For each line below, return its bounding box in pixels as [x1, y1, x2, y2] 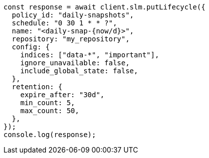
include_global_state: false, [20, 67, 138, 75]
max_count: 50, [20, 107, 79, 115]
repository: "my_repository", [11, 35, 130, 43]
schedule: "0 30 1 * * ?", [11, 19, 117, 27]
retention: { [11, 83, 63, 91]
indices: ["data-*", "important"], [20, 51, 159, 59]
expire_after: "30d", [20, 91, 105, 99]
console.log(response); [3, 131, 96, 139]
